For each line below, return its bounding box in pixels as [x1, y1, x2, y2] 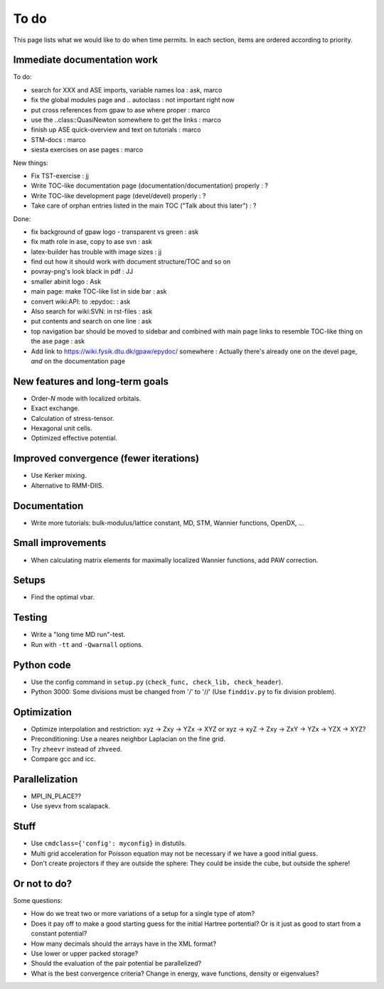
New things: [13, 159, 49, 167]
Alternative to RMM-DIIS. [31, 481, 105, 490]
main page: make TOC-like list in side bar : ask [31, 287, 167, 296]
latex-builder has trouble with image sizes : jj [31, 247, 162, 256]
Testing [13, 611, 48, 624]
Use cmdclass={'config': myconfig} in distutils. [31, 839, 186, 848]
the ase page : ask [31, 337, 85, 346]
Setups [13, 574, 46, 587]
